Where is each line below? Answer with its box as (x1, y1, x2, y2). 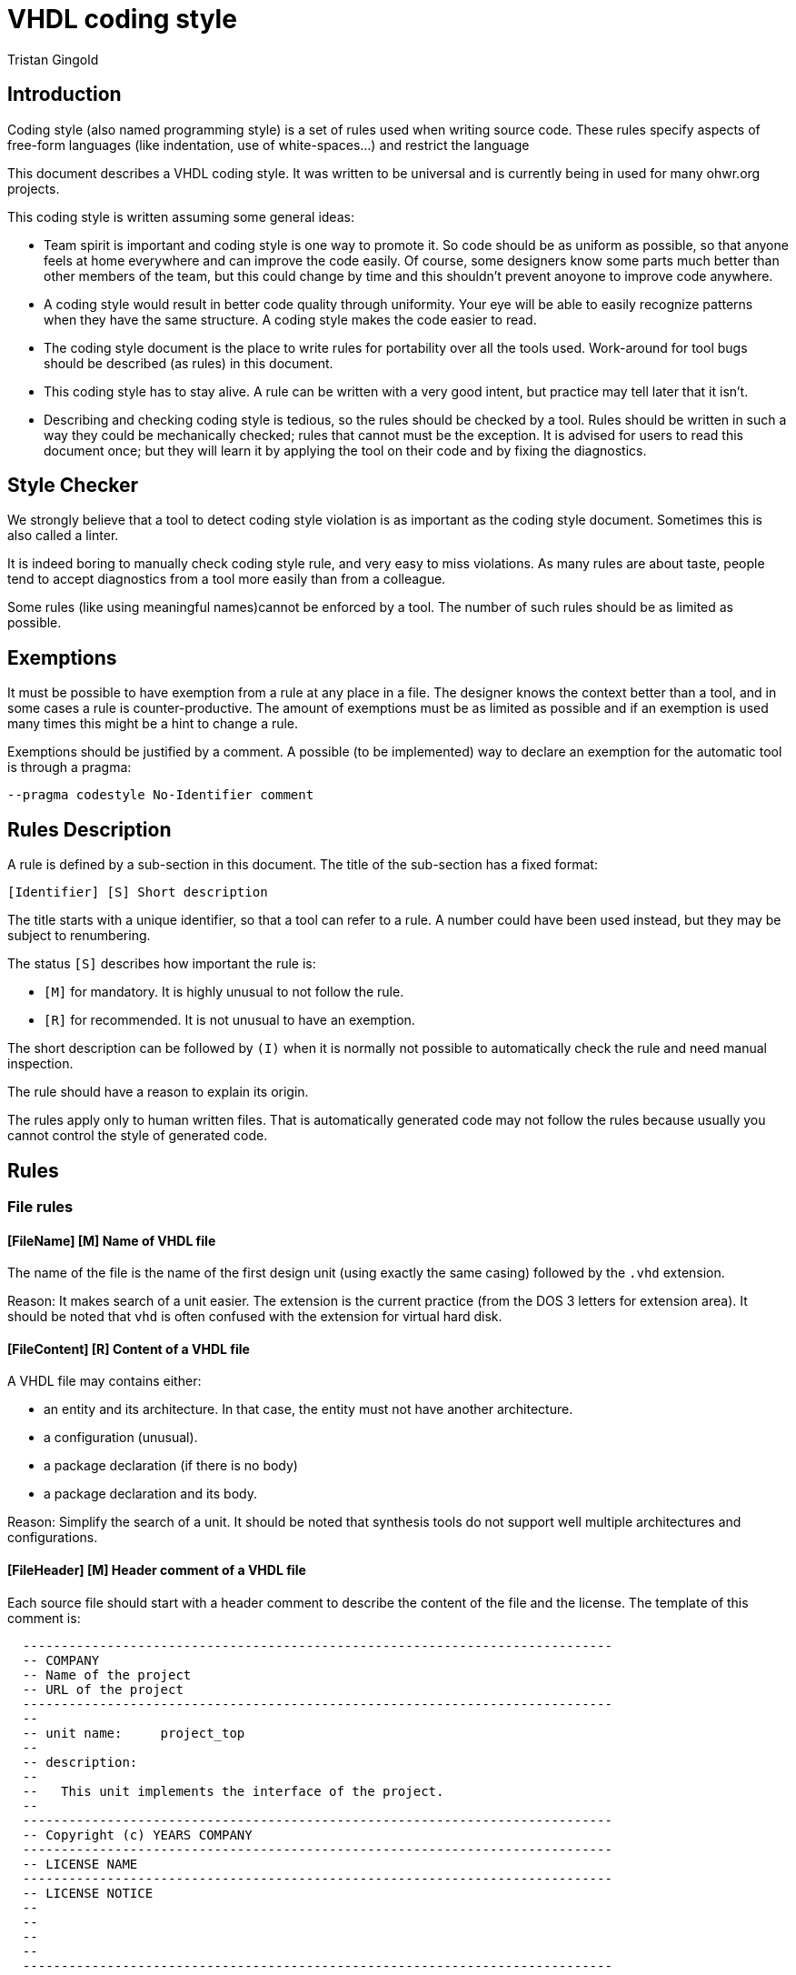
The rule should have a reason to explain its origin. (7, 1084, 309, 1100)
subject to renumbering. (7, 927, 151, 944)
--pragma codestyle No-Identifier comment (7, 787, 314, 803)
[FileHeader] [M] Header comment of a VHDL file (7, 1562, 306, 1579)
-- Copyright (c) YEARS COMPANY (22, 1827, 253, 1842)
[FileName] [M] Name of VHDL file (7, 1232, 216, 1248)
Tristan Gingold (7, 51, 99, 67)
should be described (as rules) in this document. (44, 355, 333, 371)
